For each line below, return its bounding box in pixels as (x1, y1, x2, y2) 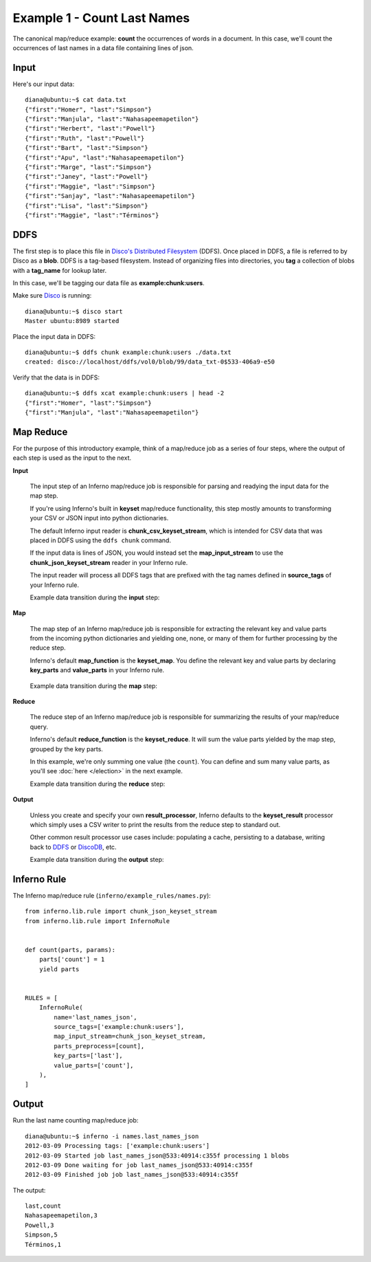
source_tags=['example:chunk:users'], (54, 1023, 185, 1031)
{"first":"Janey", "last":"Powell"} (25, 173, 148, 181)
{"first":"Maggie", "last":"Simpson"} (25, 182, 156, 190)
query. (30, 722, 48, 731)
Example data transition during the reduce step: (30, 779, 166, 788)
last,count (25, 1202, 62, 1210)
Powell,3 (25, 1221, 54, 1229)
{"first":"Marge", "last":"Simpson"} (25, 163, 153, 171)
